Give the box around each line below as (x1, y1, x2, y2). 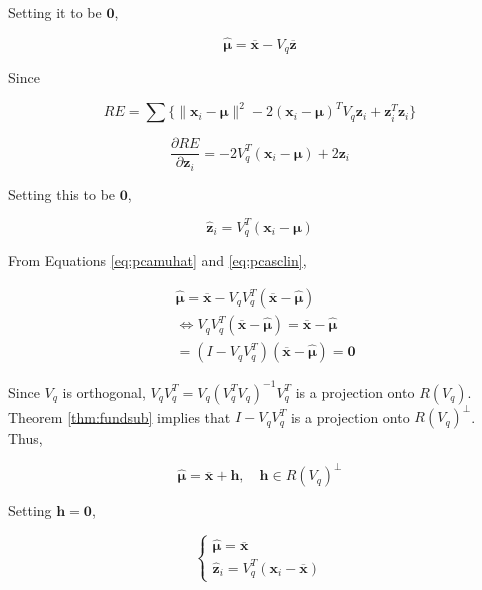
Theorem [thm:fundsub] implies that (8, 406, 231, 427)
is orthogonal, (62, 381, 146, 402)
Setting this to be (8, 183, 116, 204)
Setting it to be (8, 2, 102, 22)
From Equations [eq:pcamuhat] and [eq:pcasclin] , (8, 250, 307, 271)
